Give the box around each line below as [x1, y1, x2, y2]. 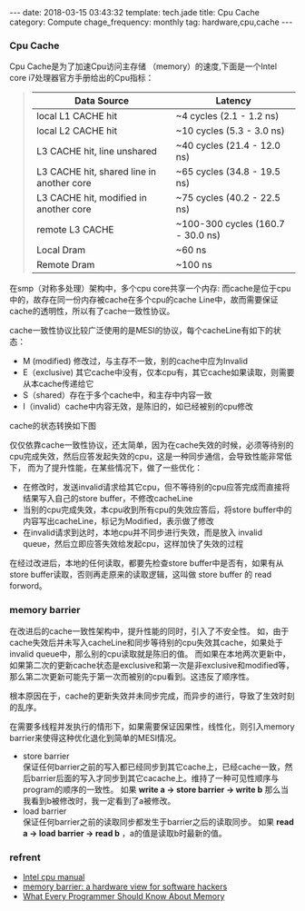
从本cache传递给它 [22, 379, 94, 390]
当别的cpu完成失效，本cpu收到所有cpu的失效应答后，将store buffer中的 [22, 504, 292, 515]
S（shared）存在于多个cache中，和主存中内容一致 [22, 390, 212, 401]
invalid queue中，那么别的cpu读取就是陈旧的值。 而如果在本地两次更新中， [9, 648, 290, 659]
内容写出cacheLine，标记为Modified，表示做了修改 [22, 516, 215, 527]
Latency [215, 94, 251, 107]
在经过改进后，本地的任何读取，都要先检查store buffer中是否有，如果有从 [9, 558, 284, 569]
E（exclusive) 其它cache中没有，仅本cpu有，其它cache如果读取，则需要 [22, 367, 295, 378]
